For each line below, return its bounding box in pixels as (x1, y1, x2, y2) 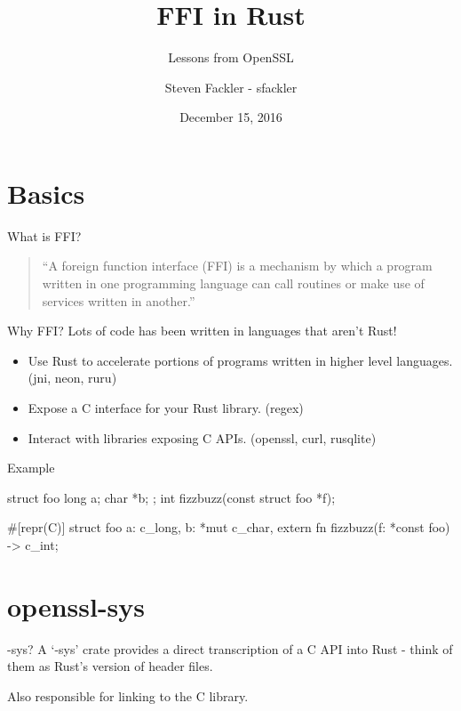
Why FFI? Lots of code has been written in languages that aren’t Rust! (7, 321, 397, 340)
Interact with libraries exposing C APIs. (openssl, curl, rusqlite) (28, 428, 377, 447)
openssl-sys (7, 587, 146, 624)
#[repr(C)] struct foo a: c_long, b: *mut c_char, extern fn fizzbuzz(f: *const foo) (7, 518, 450, 537)
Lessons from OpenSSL (168, 48, 294, 67)
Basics (7, 174, 85, 211)
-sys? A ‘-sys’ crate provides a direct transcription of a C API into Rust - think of (7, 639, 453, 658)
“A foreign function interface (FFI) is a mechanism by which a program (42, 256, 433, 275)
